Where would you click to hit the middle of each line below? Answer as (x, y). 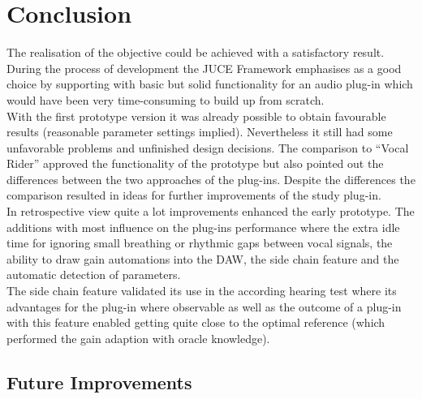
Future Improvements (99, 382)
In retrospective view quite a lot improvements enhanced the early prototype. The (211, 211)
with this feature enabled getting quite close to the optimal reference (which (196, 322)
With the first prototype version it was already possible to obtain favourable (196, 116)
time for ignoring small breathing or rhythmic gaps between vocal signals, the (200, 243)
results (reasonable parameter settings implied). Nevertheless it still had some (200, 132)
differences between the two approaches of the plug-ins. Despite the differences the (211, 179)
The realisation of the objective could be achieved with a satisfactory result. (196, 52)
